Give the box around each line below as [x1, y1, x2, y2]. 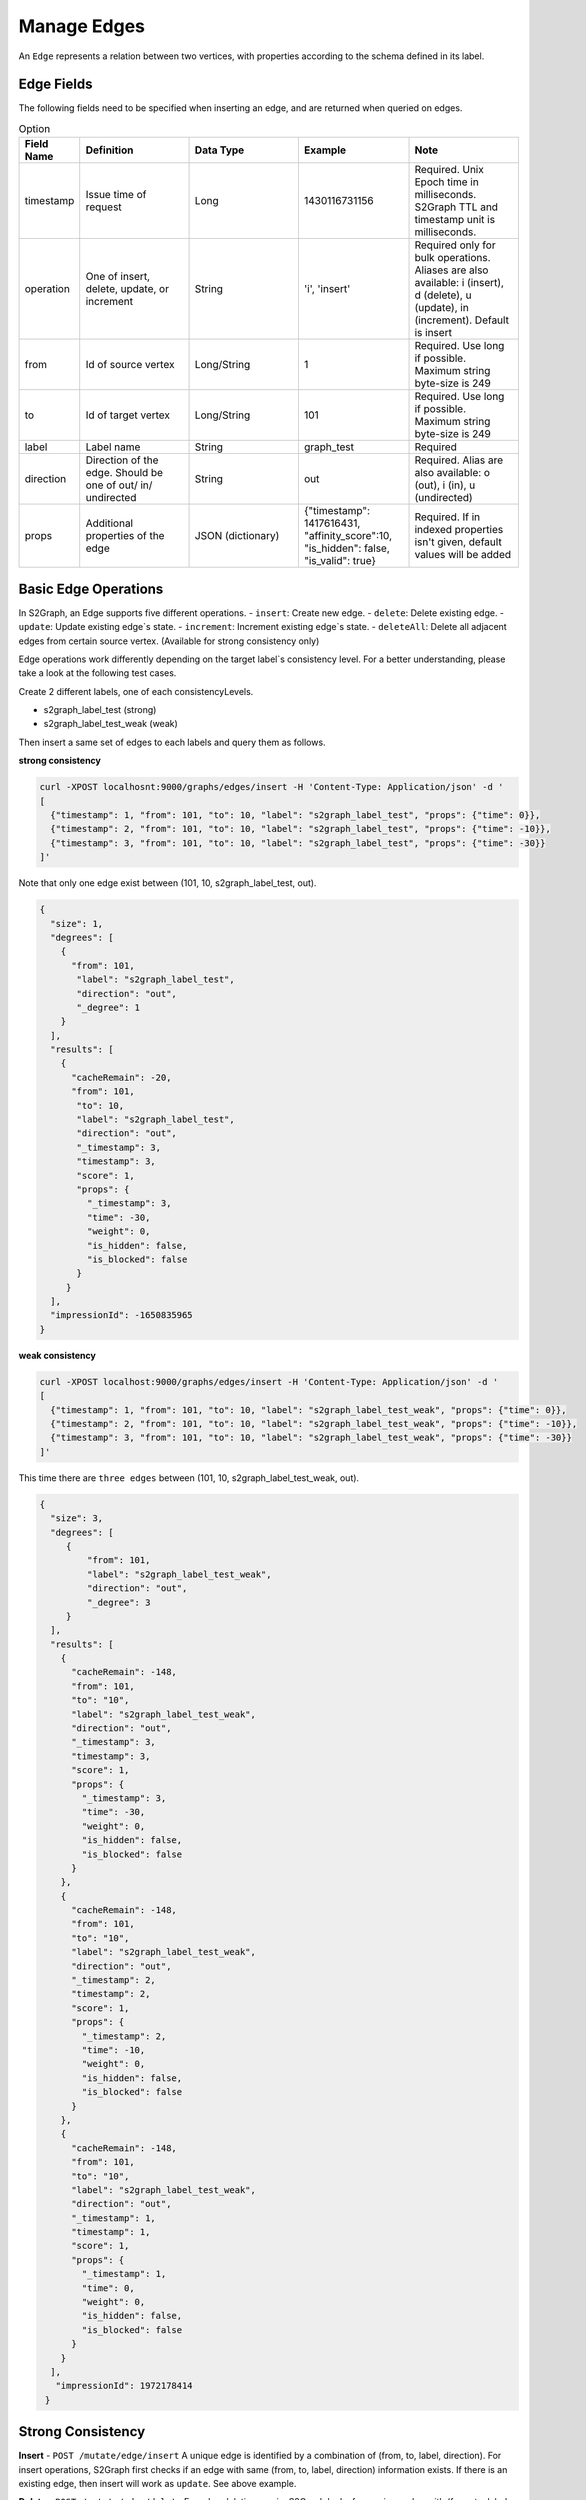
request [85, 200, 122, 214]
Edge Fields [18, 76, 93, 93]
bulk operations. [414, 251, 491, 265]
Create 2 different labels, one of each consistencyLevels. [18, 685, 254, 697]
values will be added [414, 548, 512, 562]
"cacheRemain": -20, [71, 1071, 172, 1083]
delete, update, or [85, 282, 170, 296]
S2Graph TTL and [414, 200, 499, 214]
